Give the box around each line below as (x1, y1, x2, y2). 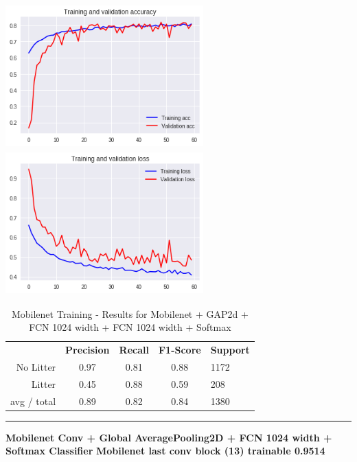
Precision (65, 343, 110, 357)
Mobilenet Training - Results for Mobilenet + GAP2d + (11, 306, 249, 321)
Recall (119, 343, 149, 357)
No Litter (16, 360, 56, 373)
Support (210, 343, 250, 357)
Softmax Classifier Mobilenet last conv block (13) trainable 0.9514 (5, 443, 325, 458)
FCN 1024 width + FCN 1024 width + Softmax (29, 320, 231, 334)
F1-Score (158, 343, 201, 357)
